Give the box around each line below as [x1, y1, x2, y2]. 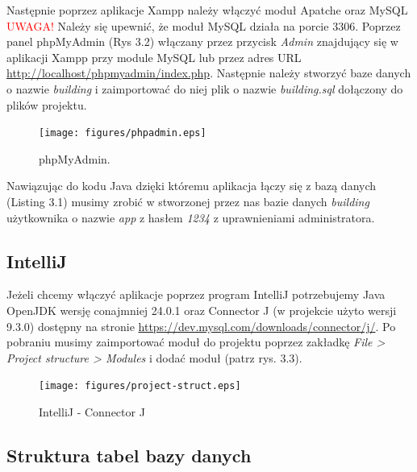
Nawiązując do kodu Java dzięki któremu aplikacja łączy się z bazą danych [6, 177, 377, 194]
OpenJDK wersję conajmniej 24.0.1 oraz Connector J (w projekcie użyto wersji [6, 301, 397, 318]
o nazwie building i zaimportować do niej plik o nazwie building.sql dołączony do [6, 80, 403, 97]
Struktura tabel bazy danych [6, 443, 252, 467]
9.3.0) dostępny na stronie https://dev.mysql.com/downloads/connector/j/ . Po [6, 317, 396, 334]
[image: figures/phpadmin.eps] [39, 127, 206, 139]
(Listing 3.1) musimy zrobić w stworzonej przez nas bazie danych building [6, 193, 369, 209]
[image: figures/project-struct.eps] [39, 380, 241, 392]
